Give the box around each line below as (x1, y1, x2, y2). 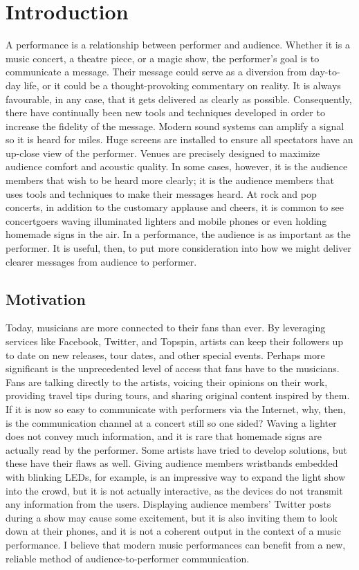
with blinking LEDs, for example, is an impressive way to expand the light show (6, 469, 346, 484)
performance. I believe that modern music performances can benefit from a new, (6, 537, 346, 551)
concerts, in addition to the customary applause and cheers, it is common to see (6, 200, 344, 214)
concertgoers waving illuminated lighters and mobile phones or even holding (6, 213, 327, 228)
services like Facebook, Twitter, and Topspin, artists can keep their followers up (6, 334, 344, 349)
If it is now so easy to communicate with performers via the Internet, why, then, (6, 401, 346, 416)
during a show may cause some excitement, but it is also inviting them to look (6, 510, 338, 524)
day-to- (310, 64, 340, 79)
